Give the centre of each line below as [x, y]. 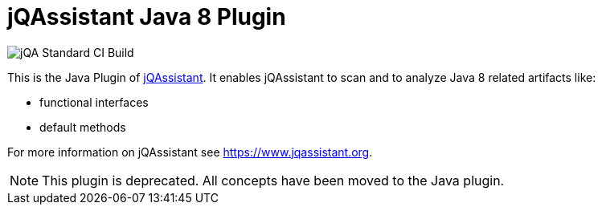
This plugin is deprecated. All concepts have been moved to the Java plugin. [273, 180]
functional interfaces [94, 102]
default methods [83, 127]
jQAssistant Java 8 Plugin [147, 17]
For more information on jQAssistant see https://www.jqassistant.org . [190, 152]
